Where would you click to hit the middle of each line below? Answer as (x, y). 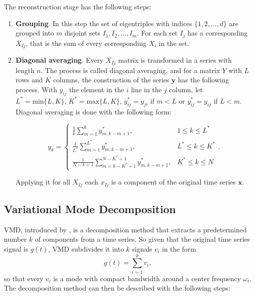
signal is (16, 248)
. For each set (157, 33)
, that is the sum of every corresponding (86, 43)
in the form (179, 248)
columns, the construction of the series (111, 80)
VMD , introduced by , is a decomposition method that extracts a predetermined (125, 229)
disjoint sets (82, 33)
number (16, 239)
